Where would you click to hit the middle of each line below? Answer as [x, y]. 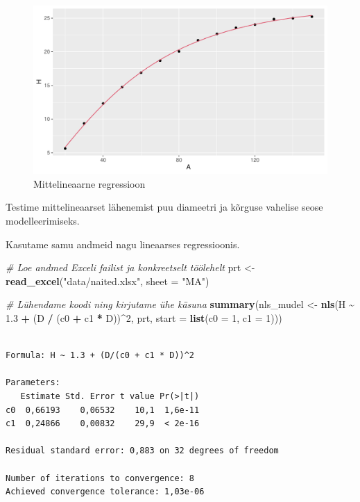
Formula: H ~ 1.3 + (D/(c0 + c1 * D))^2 [100, 356]
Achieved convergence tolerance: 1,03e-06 [105, 492]
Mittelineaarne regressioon [89, 183]
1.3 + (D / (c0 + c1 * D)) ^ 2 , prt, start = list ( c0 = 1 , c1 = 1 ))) [144, 317]
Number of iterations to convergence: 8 [100, 478]
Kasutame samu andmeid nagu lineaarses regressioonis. [123, 244]
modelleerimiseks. [43, 220]
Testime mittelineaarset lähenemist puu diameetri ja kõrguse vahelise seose [164, 207]
